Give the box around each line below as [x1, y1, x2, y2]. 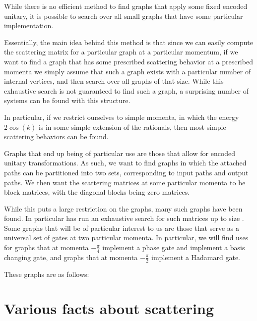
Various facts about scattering [4, 298, 214, 318]
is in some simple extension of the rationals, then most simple [38, 121, 226, 132]
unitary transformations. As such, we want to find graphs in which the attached [4, 158, 247, 168]
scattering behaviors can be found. [4, 131, 109, 142]
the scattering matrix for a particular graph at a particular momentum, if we [4, 47, 238, 57]
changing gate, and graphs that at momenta [4, 252, 138, 262]
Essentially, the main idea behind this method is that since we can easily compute [4, 37, 253, 47]
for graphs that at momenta [4, 242, 89, 253]
